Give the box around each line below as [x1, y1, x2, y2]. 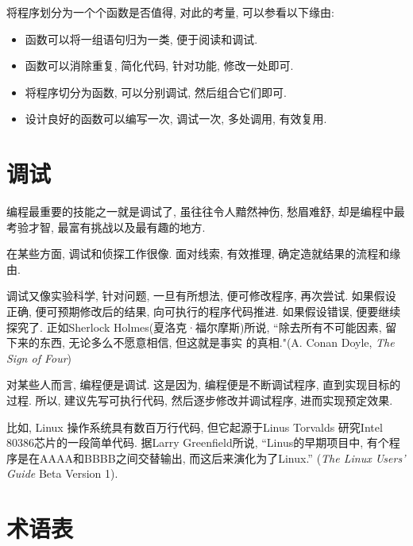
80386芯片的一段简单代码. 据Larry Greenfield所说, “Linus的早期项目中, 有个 [6, 434, 389, 451]
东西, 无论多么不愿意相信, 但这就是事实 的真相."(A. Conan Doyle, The [39, 334, 395, 351]
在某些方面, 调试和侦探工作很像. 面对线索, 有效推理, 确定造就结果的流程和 [6, 245, 390, 262]
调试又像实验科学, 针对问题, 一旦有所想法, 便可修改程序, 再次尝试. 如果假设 [6, 287, 396, 304]
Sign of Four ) [6, 349, 72, 366]
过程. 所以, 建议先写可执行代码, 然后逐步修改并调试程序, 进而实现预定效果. [6, 392, 393, 409]
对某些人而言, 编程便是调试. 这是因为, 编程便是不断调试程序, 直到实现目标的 [6, 376, 401, 393]
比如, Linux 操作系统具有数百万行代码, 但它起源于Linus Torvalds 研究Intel [6, 418, 383, 435]
